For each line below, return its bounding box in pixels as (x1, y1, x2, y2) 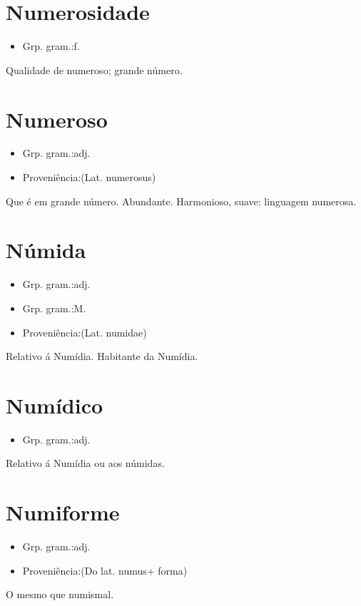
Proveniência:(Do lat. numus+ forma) (22, 563, 188, 577)
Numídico (6, 390, 103, 419)
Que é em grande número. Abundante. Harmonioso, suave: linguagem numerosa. (6, 193, 357, 208)
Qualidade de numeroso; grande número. (6, 62, 183, 77)
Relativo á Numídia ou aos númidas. (6, 456, 165, 471)
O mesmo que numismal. (6, 587, 114, 602)
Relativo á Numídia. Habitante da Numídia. (6, 349, 198, 364)
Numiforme (6, 498, 120, 527)
